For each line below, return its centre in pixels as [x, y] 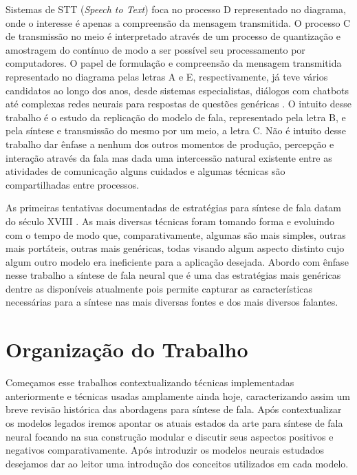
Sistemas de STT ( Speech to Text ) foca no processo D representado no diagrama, [176, 9]
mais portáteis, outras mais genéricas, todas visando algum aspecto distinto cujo [175, 248]
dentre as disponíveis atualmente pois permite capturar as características [159, 288]
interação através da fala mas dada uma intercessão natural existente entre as [169, 157]
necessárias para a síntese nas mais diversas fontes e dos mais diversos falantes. [172, 302]
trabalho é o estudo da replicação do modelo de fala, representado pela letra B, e [176, 117]
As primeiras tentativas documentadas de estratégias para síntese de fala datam [173, 208]
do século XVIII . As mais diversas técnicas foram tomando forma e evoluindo [170, 221]
